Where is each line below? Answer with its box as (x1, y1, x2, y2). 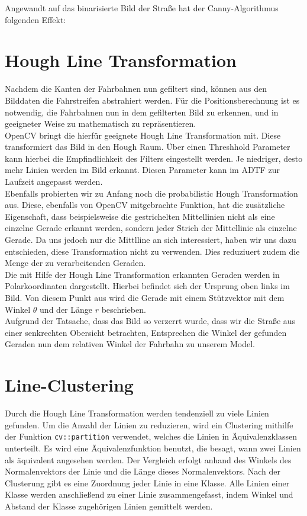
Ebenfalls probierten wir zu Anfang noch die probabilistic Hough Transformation (5, 187, 298, 199)
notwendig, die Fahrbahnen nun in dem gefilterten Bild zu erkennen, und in (5, 105, 279, 118)
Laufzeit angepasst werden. (5, 175, 103, 188)
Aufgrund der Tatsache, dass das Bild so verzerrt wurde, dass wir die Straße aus (5, 315, 296, 327)
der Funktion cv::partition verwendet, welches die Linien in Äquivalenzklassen (5, 430, 297, 443)
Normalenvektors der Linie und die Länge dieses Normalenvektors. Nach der (5, 465, 281, 477)
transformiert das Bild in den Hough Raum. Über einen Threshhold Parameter (5, 140, 290, 153)
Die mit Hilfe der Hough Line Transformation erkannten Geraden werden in (5, 268, 280, 280)
